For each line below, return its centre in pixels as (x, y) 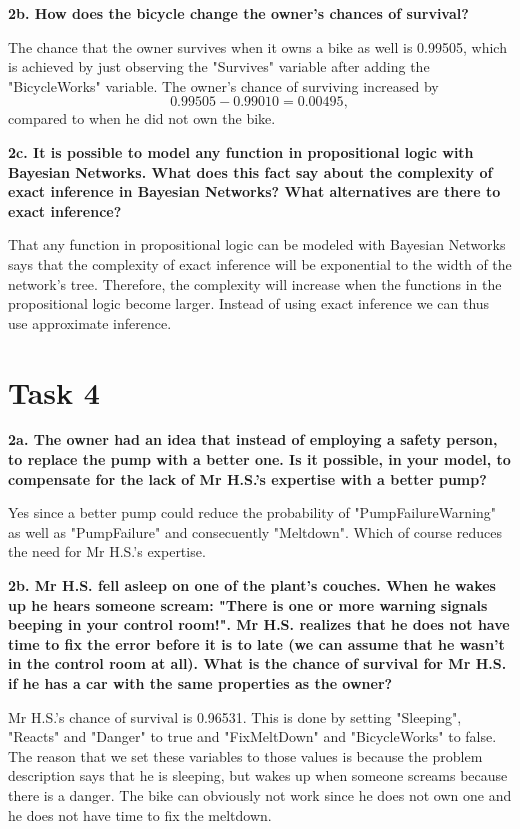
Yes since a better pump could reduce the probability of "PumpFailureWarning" (252, 512)
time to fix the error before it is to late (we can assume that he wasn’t (256, 643)
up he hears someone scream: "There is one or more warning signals (248, 604)
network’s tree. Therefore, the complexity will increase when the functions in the (255, 283)
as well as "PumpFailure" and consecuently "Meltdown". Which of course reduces (255, 531)
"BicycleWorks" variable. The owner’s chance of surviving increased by (223, 85)
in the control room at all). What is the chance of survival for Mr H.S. (257, 663)
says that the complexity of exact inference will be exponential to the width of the (260, 263)
